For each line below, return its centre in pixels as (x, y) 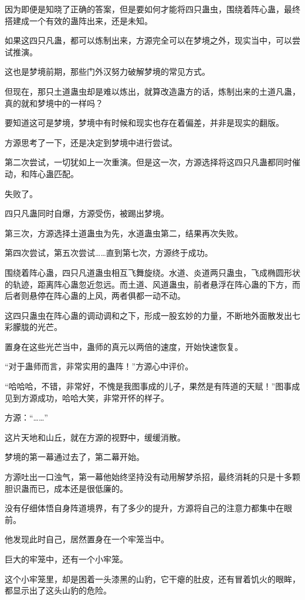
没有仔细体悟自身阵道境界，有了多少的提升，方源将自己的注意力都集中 (140, 508)
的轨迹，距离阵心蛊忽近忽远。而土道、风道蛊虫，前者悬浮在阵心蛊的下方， (148, 284)
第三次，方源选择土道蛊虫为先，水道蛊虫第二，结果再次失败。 (124, 233)
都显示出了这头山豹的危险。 (58, 590)
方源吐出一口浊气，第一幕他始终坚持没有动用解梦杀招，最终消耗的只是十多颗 (152, 477)
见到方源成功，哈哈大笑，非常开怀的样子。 (87, 397)
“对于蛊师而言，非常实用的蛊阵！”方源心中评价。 (99, 366)
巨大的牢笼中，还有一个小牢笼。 (66, 559)
